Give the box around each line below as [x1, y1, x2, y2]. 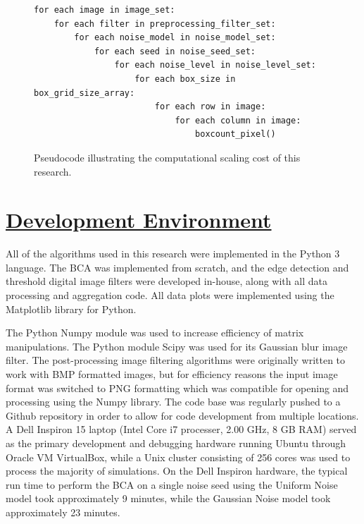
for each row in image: [154, 102, 266, 112]
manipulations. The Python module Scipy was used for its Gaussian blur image [6, 339, 348, 353]
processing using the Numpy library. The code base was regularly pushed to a [6, 394, 341, 409]
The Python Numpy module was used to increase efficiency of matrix [6, 325, 304, 340]
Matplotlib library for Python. [6, 301, 137, 316]
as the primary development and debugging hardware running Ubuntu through [6, 435, 346, 450]
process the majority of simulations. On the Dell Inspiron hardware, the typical [6, 463, 348, 478]
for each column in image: [175, 115, 301, 126]
